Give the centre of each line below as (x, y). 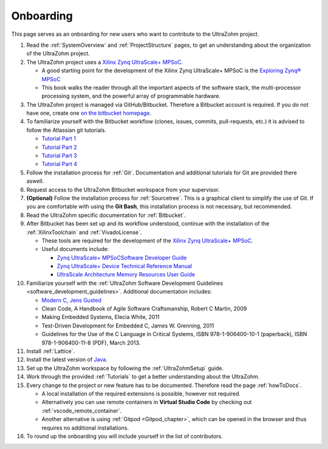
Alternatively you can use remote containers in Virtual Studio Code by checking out (147, 402)
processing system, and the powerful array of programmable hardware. (131, 96)
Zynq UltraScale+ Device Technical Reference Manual (125, 266)
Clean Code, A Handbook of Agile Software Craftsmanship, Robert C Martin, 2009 (144, 309)
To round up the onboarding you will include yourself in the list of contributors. (125, 436)
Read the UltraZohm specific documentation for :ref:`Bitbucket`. (106, 215)
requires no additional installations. (85, 428)
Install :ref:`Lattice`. (51, 351)
